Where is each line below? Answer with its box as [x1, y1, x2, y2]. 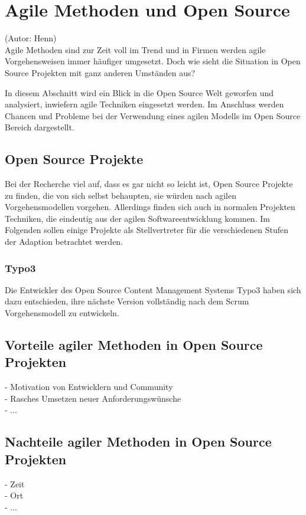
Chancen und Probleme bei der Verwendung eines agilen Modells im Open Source [5, 109, 301, 122]
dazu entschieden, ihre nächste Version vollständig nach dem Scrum [5, 295, 249, 307]
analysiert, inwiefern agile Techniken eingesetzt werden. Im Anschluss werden [5, 98, 284, 110]
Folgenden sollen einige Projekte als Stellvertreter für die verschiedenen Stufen [5, 224, 288, 236]
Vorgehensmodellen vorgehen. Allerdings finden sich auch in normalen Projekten [5, 201, 295, 213]
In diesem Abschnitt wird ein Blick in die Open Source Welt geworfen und [5, 86, 274, 99]
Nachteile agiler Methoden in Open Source [5, 432, 272, 451]
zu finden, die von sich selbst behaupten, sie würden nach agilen [5, 189, 236, 201]
